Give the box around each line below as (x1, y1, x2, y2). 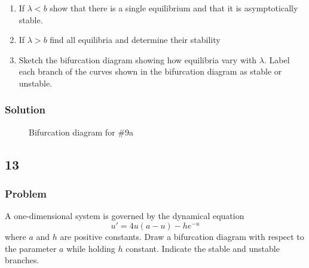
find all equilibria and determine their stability (50, 33, 221, 46)
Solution (5, 102, 45, 117)
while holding (66, 242, 115, 254)
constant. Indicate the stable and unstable (126, 242, 280, 254)
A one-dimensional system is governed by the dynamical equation (5, 210, 244, 222)
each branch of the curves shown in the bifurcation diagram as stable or (19, 65, 282, 78)
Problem (5, 186, 47, 201)
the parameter (5, 242, 57, 254)
